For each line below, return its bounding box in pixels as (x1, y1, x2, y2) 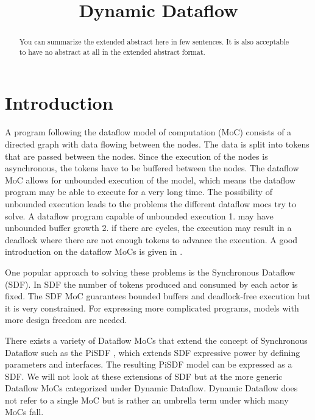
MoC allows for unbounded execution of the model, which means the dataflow (5, 173, 296, 186)
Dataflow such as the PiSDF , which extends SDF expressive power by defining (5, 346, 300, 358)
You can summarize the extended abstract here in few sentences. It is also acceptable (19, 37, 289, 47)
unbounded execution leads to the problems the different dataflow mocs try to (5, 197, 296, 210)
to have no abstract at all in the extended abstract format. (19, 46, 205, 57)
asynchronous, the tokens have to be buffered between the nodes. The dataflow (5, 162, 299, 174)
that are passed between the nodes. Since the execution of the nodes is (5, 149, 268, 162)
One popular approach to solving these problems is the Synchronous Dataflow (5, 265, 296, 278)
